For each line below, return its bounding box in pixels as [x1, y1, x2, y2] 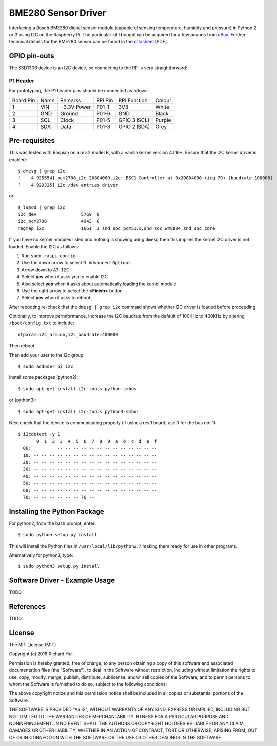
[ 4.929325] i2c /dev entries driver [18, 182, 118, 187]
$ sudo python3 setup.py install [18, 563, 100, 569]
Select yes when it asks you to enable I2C [21, 274, 108, 280]
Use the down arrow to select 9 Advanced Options [21, 260, 131, 266]
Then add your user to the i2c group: [9, 352, 85, 358]
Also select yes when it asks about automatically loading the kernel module [21, 281, 176, 287]
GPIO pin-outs [9, 52, 54, 60]
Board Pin [12, 97, 35, 104]
